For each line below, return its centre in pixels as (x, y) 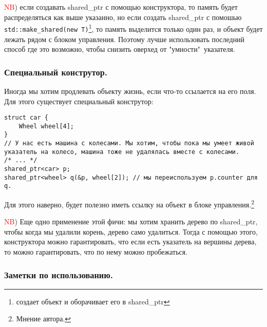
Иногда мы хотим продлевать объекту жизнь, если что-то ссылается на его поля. (130, 91)
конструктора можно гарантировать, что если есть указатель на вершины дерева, (130, 242)
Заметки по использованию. (59, 274)
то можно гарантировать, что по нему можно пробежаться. (96, 252)
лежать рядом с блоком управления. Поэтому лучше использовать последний (125, 39)
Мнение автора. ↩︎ (44, 319)
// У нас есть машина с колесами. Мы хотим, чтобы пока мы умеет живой (129, 143)
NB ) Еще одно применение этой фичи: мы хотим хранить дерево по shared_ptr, (131, 222)
